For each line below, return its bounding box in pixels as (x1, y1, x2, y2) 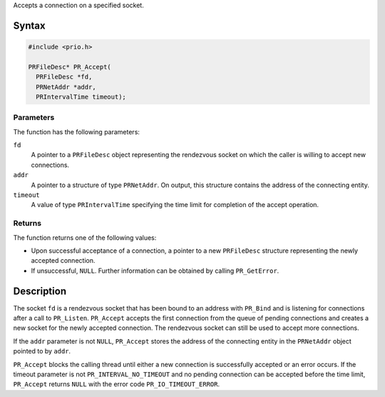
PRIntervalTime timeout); (36, 93, 126, 101)
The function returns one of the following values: (13, 233, 157, 242)
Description (13, 285, 67, 297)
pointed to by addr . (13, 347, 71, 356)
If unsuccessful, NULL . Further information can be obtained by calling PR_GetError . (31, 266, 279, 275)
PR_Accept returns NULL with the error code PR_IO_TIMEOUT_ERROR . (13, 380, 220, 388)
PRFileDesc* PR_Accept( (28, 63, 112, 71)
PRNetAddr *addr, (36, 83, 96, 91)
